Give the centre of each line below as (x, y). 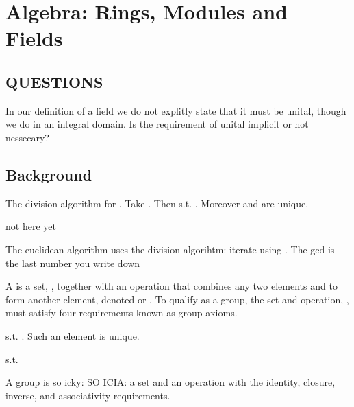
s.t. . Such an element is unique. (73, 335)
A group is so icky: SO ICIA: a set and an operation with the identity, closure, (170, 382)
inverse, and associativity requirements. (88, 395)
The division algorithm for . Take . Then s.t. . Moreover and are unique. (157, 203)
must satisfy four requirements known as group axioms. (122, 313)
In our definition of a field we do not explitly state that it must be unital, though (176, 110)
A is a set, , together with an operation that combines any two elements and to (172, 286)
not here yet (31, 226)
